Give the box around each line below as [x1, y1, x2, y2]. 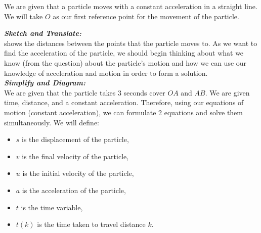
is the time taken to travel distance [37, 219, 146, 229]
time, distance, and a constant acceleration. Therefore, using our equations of [4, 97, 244, 108]
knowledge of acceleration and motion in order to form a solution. [4, 67, 208, 78]
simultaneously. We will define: [4, 117, 100, 127]
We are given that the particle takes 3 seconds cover [4, 87, 165, 98]
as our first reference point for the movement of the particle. [53, 11, 239, 21]
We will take [4, 11, 43, 21]
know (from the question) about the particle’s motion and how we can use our [4, 57, 247, 68]
